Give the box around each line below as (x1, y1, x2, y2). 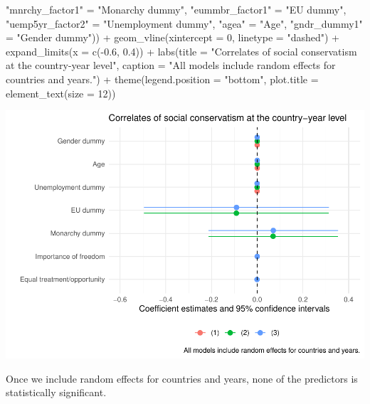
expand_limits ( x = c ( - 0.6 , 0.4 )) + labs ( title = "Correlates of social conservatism (6, 43, 357, 58)
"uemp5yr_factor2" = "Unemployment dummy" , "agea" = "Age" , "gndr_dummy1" (6, 16, 363, 31)
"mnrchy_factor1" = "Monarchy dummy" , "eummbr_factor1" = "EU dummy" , (6, 2, 347, 16)
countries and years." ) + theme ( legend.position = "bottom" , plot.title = (6, 71, 319, 86)
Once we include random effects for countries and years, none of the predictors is (6, 371, 358, 386)
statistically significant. (6, 385, 107, 400)
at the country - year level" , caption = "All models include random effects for (6, 58, 336, 73)
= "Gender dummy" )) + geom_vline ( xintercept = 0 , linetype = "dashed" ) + (6, 30, 339, 45)
